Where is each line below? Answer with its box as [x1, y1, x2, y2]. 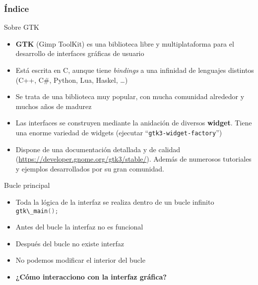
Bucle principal [4, 180, 50, 190]
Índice [4, 2, 29, 14]
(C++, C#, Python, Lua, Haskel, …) [15, 74, 128, 85]
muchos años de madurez [15, 101, 92, 111]
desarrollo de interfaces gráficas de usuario [15, 48, 144, 58]
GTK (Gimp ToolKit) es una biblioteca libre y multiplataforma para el [15, 38, 234, 49]
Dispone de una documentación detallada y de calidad [15, 144, 181, 154]
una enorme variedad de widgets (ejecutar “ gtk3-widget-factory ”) [15, 127, 222, 137]
